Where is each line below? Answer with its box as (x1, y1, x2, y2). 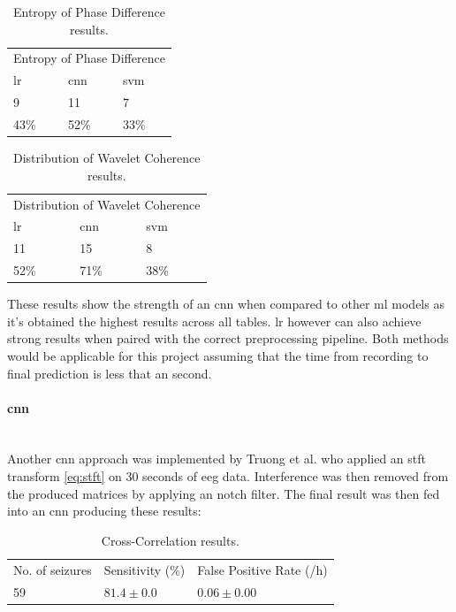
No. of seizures (13, 560, 92, 578)
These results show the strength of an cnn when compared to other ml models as (7, 295, 445, 313)
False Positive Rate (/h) (197, 560, 328, 578)
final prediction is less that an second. (7, 363, 212, 382)
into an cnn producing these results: (7, 501, 201, 520)
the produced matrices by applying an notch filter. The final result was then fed (7, 484, 440, 502)
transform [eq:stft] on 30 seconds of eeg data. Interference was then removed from (7, 467, 449, 486)
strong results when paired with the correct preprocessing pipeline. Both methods (7, 329, 449, 348)
